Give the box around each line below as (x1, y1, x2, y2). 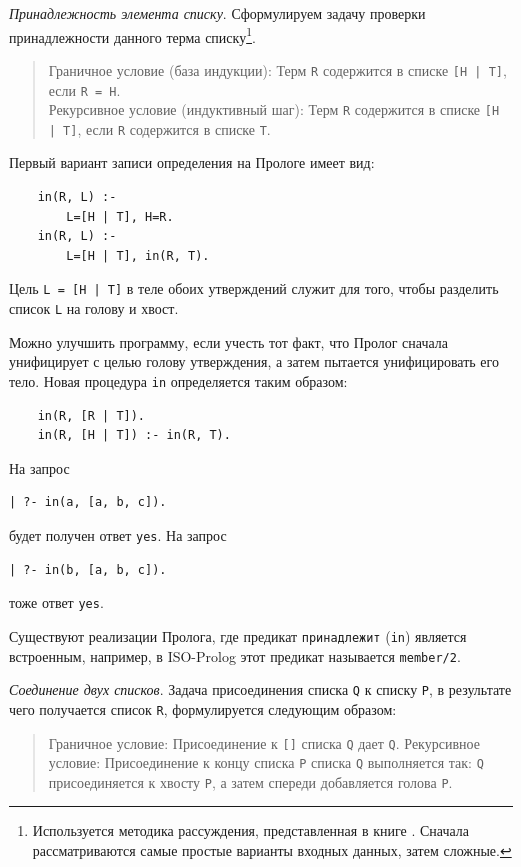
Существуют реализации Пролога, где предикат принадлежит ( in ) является (9, 625, 467, 646)
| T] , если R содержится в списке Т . (48, 118, 271, 139)
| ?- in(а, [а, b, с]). (9, 495, 167, 510)
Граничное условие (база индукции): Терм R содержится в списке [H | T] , (48, 59, 507, 80)
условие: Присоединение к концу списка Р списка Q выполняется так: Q (48, 752, 484, 773)
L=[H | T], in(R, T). (66, 248, 210, 263)
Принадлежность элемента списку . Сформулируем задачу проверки (9, 3, 426, 23)
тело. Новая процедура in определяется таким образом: (9, 370, 348, 391)
